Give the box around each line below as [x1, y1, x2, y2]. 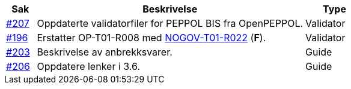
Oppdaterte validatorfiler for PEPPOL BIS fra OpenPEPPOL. [37, 17, 304, 29]
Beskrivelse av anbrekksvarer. [37, 46, 172, 58]
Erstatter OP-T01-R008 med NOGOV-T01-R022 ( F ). [37, 32, 266, 44]
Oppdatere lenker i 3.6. [37, 60, 141, 72]
